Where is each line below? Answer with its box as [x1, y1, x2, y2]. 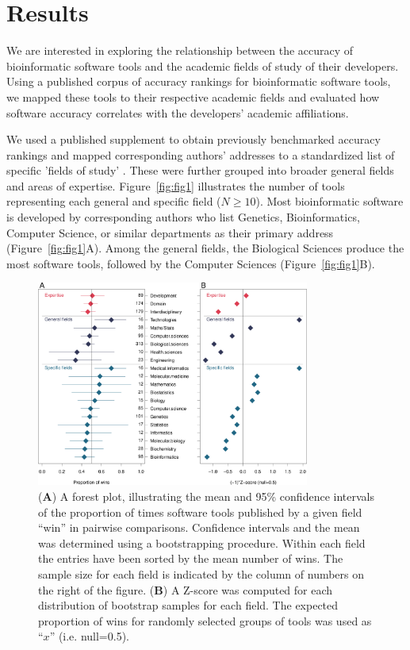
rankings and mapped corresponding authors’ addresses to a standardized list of [6, 146, 395, 163]
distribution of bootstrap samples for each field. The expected [38, 597, 339, 613]
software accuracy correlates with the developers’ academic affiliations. [6, 104, 349, 121]
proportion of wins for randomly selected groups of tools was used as [38, 612, 372, 629]
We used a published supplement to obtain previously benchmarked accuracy [6, 131, 381, 148]
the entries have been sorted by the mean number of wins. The [38, 550, 343, 567]
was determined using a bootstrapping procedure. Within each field [38, 534, 366, 551]
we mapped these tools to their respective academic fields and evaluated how [6, 88, 380, 105]
